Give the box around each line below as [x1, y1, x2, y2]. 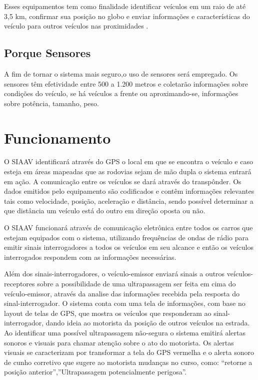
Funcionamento [4, 127, 111, 148]
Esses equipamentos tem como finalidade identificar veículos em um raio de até [4, 1, 246, 11]
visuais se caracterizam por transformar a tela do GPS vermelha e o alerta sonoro [4, 347, 254, 357]
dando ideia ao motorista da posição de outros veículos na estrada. [45, 317, 250, 328]
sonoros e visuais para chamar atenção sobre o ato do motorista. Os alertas [4, 337, 234, 347]
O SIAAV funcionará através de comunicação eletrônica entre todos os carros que [4, 222, 253, 233]
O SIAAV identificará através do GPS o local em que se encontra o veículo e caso [4, 156, 253, 167]
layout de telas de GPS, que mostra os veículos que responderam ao [4, 307, 211, 318]
